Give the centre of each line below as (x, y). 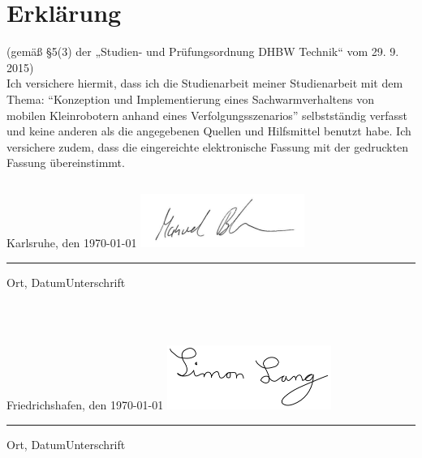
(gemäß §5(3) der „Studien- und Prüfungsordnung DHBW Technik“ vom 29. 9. (203, 51)
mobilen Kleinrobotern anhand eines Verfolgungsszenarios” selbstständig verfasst (207, 115)
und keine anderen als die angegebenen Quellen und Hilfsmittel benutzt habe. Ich (209, 131)
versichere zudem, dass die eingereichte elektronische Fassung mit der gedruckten (208, 146)
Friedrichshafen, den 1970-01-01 (85, 404)
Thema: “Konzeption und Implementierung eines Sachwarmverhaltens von (190, 98)
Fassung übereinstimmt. (66, 163)
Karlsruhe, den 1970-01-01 (72, 243)
